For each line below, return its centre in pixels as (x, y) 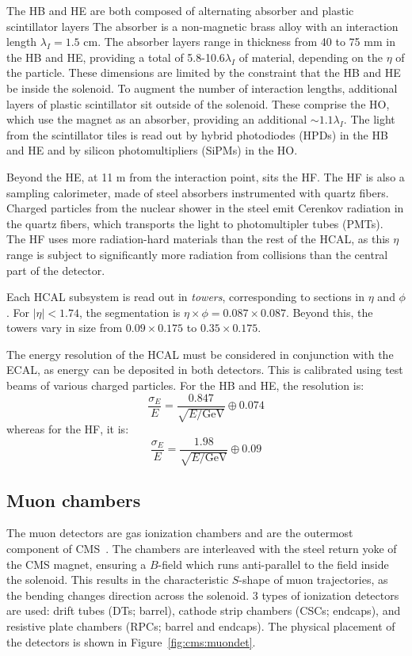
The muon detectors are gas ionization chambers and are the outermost (180, 533)
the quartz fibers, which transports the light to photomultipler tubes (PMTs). (195, 223)
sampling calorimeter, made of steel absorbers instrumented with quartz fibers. (198, 192)
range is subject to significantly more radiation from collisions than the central (197, 254)
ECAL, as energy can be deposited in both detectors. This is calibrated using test (205, 370)
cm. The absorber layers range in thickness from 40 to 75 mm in (239, 42)
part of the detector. (56, 270)
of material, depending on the (311, 57)
